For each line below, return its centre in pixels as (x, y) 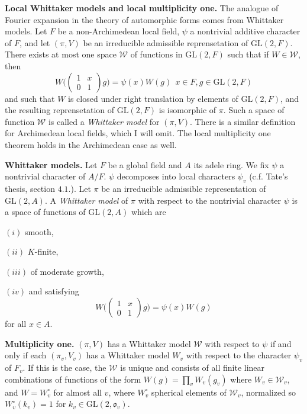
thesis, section (30, 188)
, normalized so (269, 392)
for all (16, 324)
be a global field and (145, 164)
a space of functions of (45, 212)
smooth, (39, 231)
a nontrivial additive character (245, 31)
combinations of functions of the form (73, 379)
